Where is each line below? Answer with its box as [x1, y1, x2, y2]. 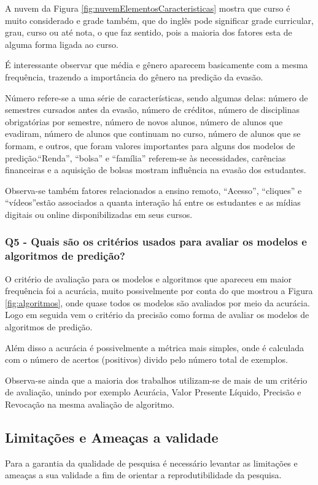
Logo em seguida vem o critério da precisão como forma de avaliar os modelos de [5, 308, 309, 321]
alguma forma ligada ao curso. [5, 37, 118, 50]
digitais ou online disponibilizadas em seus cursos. [5, 208, 193, 220]
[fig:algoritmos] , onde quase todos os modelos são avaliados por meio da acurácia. [5, 296, 310, 309]
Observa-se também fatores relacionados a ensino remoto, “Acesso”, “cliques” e [5, 184, 302, 196]
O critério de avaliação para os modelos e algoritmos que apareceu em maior [5, 272, 292, 285]
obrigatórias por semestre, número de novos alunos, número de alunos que [5, 115, 283, 128]
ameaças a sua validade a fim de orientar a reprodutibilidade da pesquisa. [5, 468, 282, 481]
